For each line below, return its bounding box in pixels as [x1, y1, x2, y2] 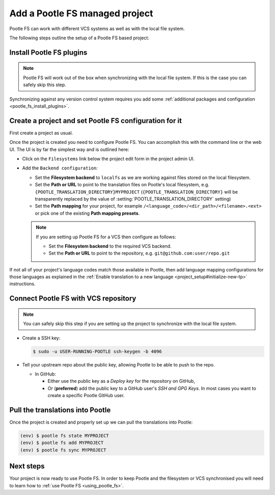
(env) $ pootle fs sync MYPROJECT [20, 447, 106, 453]
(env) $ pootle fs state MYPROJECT [20, 433, 109, 439]
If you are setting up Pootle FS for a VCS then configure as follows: [36, 234, 176, 240]
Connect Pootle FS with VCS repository [9, 294, 136, 303]
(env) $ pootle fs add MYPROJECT [20, 440, 104, 446]
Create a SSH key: [22, 335, 61, 341]
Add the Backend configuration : [22, 165, 98, 171]
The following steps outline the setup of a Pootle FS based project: [9, 35, 150, 41]
